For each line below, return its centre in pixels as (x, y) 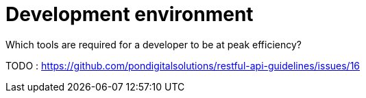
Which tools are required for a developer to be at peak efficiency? (154, 44)
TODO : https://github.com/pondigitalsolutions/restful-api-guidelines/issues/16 (183, 65)
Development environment (130, 14)
